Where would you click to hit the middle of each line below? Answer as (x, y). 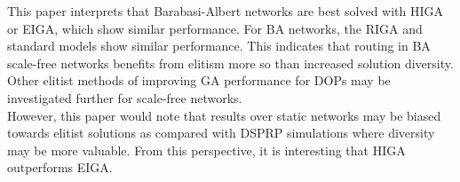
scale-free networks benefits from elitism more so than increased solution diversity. (230, 63)
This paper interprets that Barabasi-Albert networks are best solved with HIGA (226, 11)
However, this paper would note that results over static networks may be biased (224, 115)
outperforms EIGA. (60, 167)
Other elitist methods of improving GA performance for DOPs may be (199, 80)
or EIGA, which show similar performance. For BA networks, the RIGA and (215, 28)
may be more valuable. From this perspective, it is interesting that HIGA (206, 150)
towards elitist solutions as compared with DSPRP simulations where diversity (221, 133)
